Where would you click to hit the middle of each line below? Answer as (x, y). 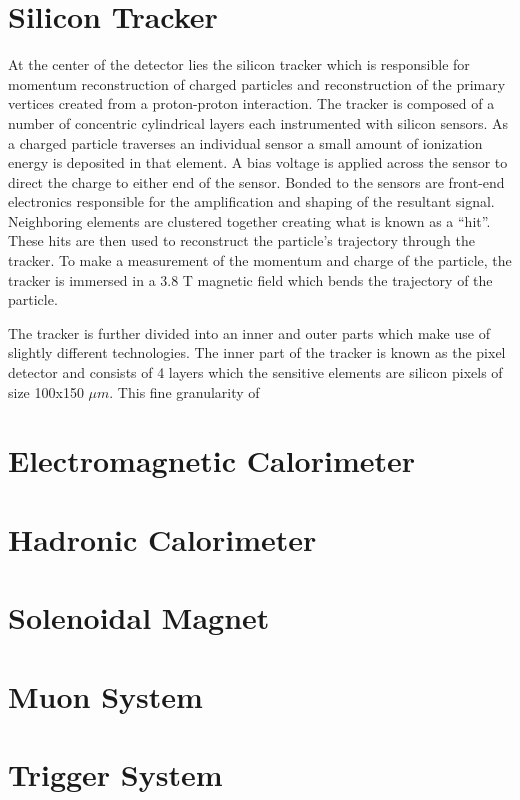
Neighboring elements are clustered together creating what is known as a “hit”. (249, 220)
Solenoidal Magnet (139, 617)
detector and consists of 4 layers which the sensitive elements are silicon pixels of (255, 372)
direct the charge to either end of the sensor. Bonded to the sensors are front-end (256, 181)
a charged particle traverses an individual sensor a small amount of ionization (245, 142)
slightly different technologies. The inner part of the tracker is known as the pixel (257, 352)
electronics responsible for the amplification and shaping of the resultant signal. (251, 201)
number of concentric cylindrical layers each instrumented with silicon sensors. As (258, 122)
